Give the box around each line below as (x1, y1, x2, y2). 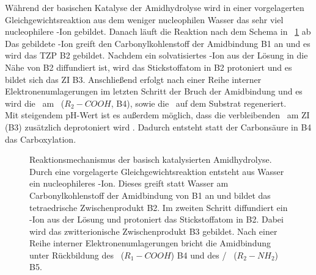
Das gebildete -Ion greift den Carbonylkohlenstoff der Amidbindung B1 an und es (5, 37, 310, 49)
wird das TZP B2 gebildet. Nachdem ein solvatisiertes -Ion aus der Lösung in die (5, 49, 308, 62)
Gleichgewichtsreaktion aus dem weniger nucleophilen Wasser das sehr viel (5, 13, 284, 26)
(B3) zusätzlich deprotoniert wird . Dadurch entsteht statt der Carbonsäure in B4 (5, 120, 312, 133)
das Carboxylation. (5, 132, 76, 145)
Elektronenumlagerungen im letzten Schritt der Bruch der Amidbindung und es (5, 85, 303, 98)
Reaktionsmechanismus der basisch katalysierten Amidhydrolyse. (29, 153, 272, 166)
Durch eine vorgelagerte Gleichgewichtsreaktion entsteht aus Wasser (29, 165, 284, 177)
